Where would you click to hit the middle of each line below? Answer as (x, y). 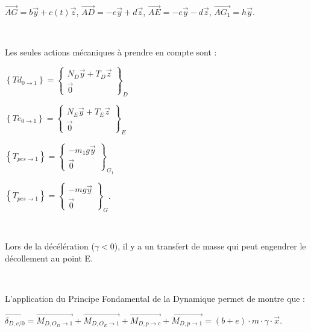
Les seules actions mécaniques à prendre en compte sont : (111, 52)
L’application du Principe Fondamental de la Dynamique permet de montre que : (155, 298)
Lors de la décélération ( (50, 246)
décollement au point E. (49, 258)
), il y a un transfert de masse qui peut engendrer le (210, 246)
